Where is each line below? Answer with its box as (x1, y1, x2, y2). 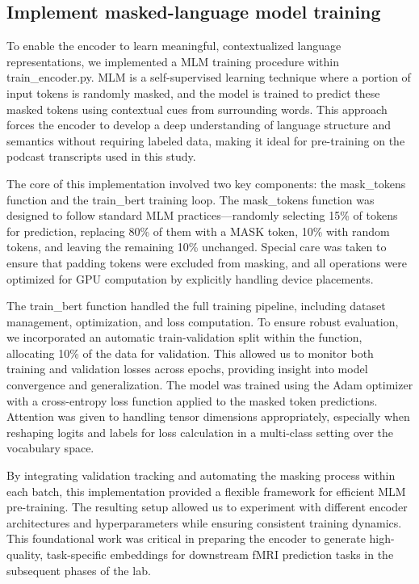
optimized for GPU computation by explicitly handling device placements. (6, 270, 374, 287)
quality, (6, 546, 44, 563)
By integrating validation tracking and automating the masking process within (6, 467, 396, 484)
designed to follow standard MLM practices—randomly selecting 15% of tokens (6, 207, 398, 224)
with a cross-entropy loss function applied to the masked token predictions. (6, 392, 378, 409)
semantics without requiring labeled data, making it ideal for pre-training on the (6, 132, 405, 149)
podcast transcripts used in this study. (6, 148, 196, 165)
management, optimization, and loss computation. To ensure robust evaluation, (6, 313, 399, 330)
